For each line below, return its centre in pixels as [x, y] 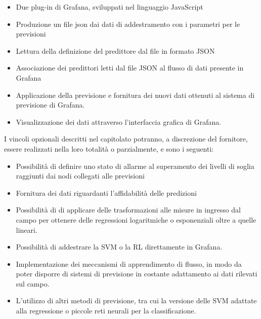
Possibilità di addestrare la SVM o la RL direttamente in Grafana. [119, 247]
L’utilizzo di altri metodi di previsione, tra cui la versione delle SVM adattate [136, 300]
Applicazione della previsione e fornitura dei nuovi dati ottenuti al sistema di [135, 95]
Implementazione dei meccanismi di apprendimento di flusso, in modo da [129, 263]
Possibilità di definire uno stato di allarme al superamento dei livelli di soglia [135, 166]
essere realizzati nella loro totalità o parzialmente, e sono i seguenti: [109, 148]
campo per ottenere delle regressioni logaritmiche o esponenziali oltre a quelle [136, 219]
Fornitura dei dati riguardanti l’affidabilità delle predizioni [106, 192]
